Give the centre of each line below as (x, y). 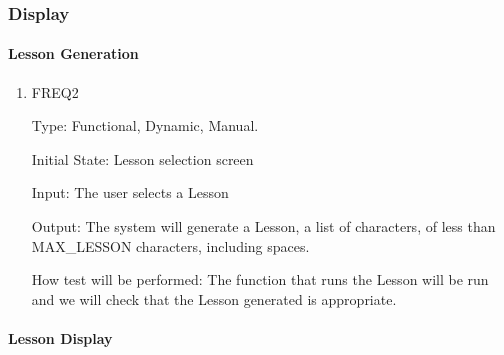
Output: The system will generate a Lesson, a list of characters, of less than (263, 226)
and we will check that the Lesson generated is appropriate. (214, 298)
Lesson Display (60, 337)
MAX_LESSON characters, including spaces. (170, 245)
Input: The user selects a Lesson (130, 192)
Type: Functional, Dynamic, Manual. (145, 125)
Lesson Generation (73, 53)
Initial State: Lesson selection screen (142, 158)
